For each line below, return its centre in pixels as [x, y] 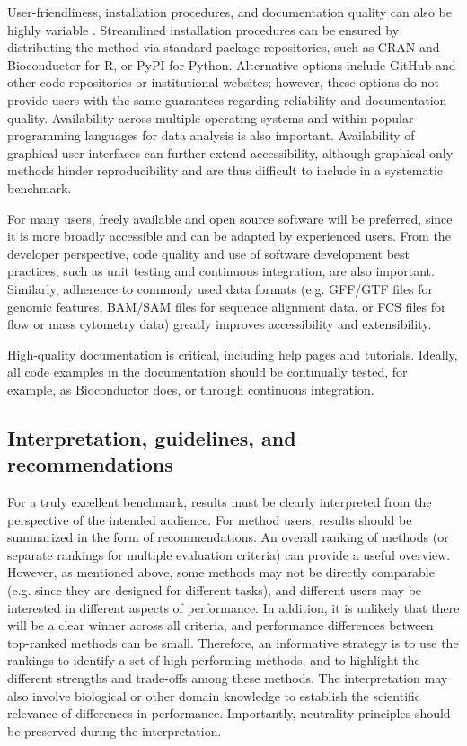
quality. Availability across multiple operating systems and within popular [211, 117]
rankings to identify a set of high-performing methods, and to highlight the [214, 660]
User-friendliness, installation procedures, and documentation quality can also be [229, 12]
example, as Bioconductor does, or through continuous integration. [191, 389]
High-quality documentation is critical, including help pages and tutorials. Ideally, [233, 354]
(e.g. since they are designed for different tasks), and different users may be [215, 590]
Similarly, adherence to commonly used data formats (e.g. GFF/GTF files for [220, 288]
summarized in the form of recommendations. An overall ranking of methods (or [228, 537]
